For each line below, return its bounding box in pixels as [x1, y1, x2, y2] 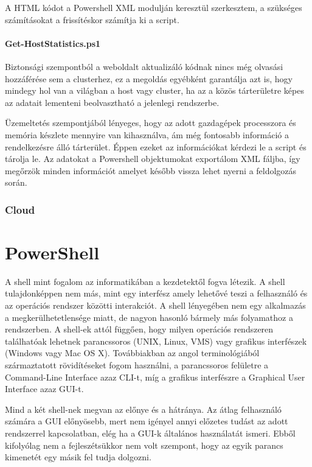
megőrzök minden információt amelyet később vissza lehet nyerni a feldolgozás [5, 164, 297, 177]
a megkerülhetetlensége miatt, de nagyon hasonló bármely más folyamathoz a [5, 311, 293, 323]
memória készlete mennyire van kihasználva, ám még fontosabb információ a [5, 128, 289, 141]
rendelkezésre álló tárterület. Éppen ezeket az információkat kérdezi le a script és [5, 140, 307, 153]
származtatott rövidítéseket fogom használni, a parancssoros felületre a [5, 359, 269, 371]
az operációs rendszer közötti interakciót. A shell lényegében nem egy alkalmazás [5, 299, 306, 312]
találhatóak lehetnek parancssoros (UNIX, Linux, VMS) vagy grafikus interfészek [5, 334, 307, 347]
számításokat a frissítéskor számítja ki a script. [5, 13, 179, 26]
